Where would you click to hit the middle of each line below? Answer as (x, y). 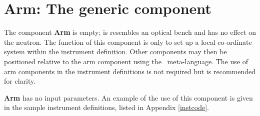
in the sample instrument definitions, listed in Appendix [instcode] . (106, 107)
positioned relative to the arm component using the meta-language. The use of (126, 61)
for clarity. (20, 81)
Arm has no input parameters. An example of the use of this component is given (128, 97)
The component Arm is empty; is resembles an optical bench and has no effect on (130, 32)
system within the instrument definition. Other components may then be (115, 52)
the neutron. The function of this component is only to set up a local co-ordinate (128, 42)
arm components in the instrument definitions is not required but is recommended (130, 71)
